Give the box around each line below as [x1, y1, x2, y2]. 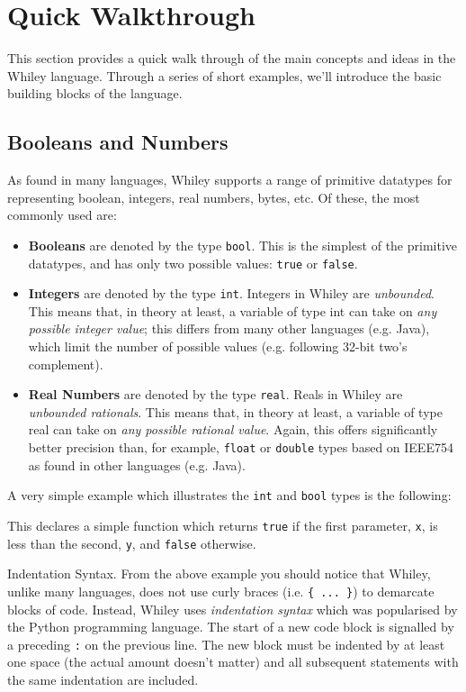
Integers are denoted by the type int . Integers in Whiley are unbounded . [28, 284, 435, 303]
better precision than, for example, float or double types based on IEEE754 [28, 438, 453, 457]
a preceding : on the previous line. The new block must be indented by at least [7, 634, 445, 653]
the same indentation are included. [7, 669, 199, 688]
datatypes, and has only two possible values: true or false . [28, 253, 358, 272]
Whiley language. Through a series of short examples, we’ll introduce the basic [7, 66, 442, 85]
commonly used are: [7, 205, 117, 224]
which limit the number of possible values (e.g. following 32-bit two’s [28, 337, 408, 356]
